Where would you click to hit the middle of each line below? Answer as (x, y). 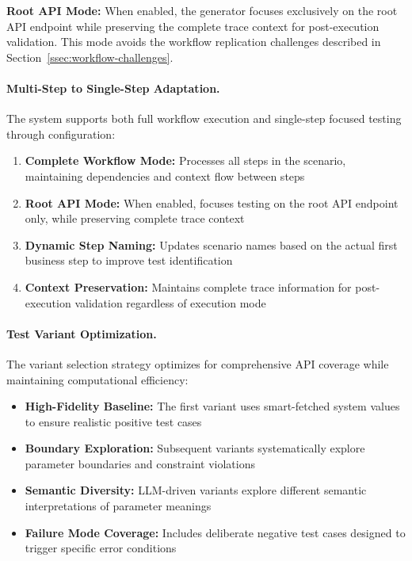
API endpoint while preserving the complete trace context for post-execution (193, 26)
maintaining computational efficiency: (97, 379)
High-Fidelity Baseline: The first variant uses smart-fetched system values (212, 406)
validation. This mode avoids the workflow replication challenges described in (194, 42)
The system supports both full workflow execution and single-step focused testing (204, 118)
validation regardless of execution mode (170, 302)
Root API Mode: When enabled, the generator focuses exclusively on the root (202, 10)
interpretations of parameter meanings (118, 506)
